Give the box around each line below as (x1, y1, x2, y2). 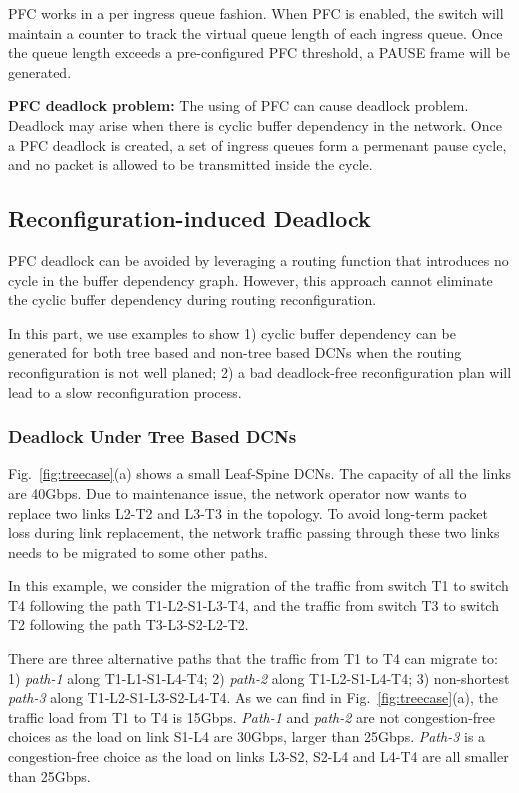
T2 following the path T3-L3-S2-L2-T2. (8, 614, 249, 635)
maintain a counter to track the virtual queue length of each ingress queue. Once (8, 22, 503, 43)
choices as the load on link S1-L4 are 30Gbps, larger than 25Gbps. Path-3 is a (8, 726, 486, 747)
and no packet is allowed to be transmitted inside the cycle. (8, 154, 373, 175)
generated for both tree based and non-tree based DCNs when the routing (8, 342, 462, 363)
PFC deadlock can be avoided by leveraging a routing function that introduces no (8, 249, 509, 270)
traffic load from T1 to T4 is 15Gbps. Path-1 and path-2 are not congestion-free (8, 706, 495, 727)
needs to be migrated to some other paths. (8, 541, 268, 562)
